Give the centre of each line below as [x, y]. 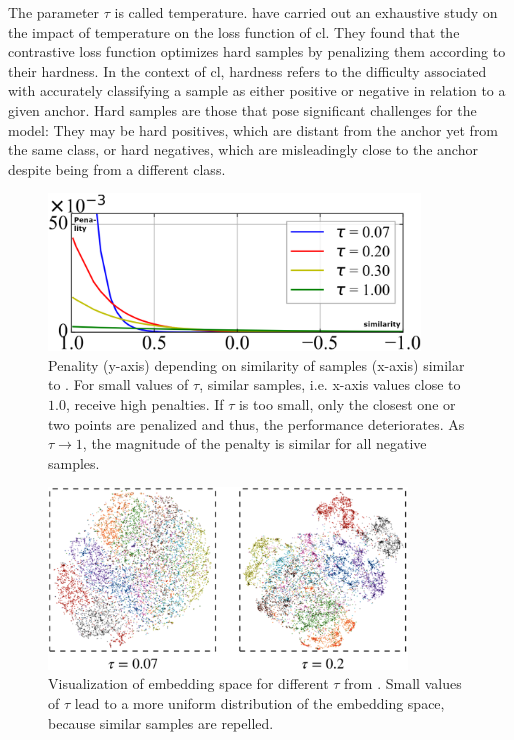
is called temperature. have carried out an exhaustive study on [306, 12]
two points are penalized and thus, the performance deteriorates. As [256, 423]
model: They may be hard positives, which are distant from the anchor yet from [253, 129]
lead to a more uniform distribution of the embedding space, [259, 703]
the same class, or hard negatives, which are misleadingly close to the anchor [243, 149]
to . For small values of [118, 384]
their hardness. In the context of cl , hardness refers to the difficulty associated [247, 70]
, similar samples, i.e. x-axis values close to [330, 384]
